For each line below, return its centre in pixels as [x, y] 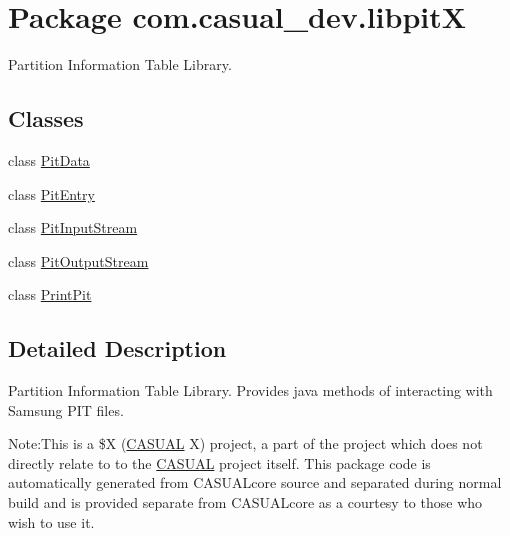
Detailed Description [117, 348]
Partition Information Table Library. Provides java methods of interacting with [250, 390]
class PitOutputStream [78, 260]
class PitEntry [51, 193]
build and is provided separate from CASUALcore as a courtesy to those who [245, 502]
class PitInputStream [73, 227]
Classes [46, 118]
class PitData [49, 159]
